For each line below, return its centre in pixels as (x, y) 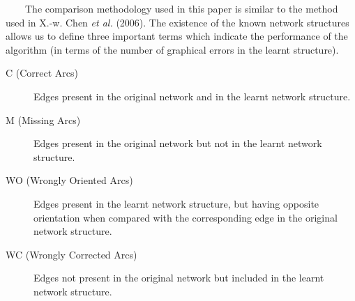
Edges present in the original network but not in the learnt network (178, 143)
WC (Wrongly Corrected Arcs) (71, 254)
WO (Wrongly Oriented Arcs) (69, 180)
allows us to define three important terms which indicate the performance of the (177, 36)
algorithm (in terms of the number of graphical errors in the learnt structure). (172, 49)
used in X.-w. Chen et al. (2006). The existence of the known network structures (177, 22)
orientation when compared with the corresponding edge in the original (186, 217)
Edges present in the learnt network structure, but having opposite (176, 203)
